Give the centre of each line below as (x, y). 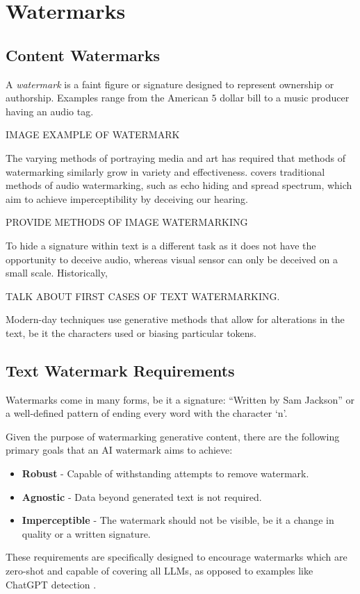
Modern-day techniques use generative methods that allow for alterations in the (175, 319)
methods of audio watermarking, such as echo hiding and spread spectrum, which (179, 185)
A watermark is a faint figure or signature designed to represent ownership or (170, 84)
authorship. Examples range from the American (107, 98)
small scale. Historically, (57, 273)
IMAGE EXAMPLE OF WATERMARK (93, 134)
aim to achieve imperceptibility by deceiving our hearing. (127, 198)
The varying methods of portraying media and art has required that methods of (175, 157)
